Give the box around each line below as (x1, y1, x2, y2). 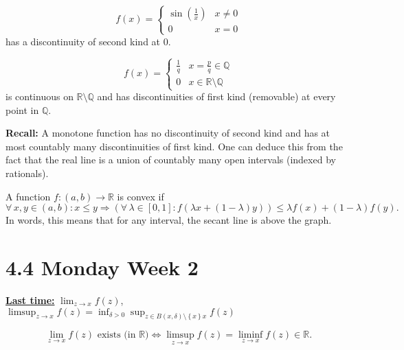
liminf (238, 330, 263, 340)
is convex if (117, 189, 164, 203)
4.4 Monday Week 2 (5, 253, 199, 281)
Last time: (5, 292, 55, 307)
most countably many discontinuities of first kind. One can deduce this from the (5, 139, 343, 153)
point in (5, 102, 39, 117)
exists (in (97, 330, 136, 340)
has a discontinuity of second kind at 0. (5, 34, 171, 48)
